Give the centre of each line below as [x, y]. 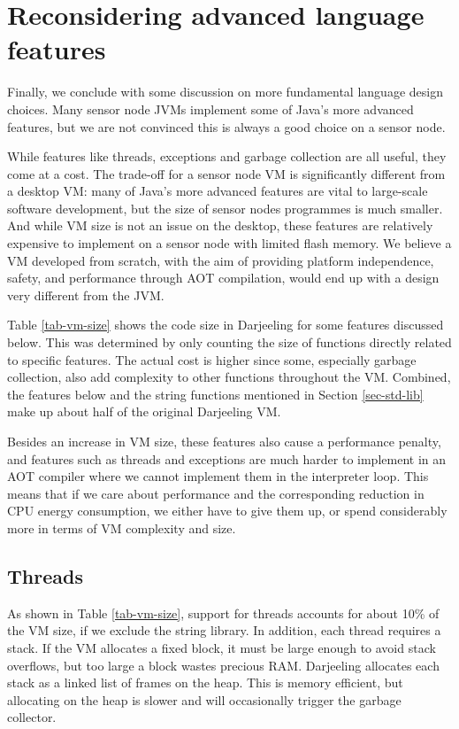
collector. [32, 717]
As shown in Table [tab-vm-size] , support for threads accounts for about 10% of [223, 613]
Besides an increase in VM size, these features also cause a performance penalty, [224, 441]
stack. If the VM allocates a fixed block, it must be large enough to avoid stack [222, 647]
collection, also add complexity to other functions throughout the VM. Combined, [229, 377]
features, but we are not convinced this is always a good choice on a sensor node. [226, 126]
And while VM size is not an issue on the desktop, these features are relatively [220, 225]
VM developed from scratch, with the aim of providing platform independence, [221, 260]
